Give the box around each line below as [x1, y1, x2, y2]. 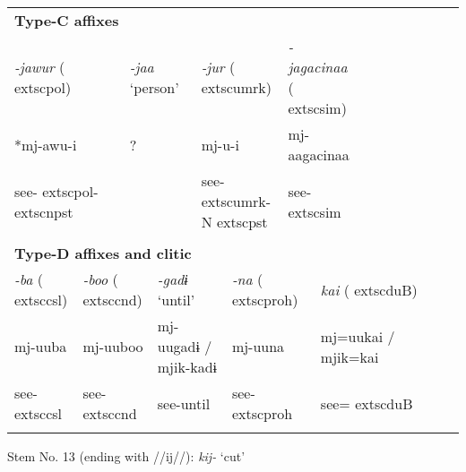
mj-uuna [231, 336, 285, 356]
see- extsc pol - [14, 180, 99, 202]
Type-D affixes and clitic [14, 243, 192, 263]
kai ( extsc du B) [320, 279, 418, 300]
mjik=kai [320, 346, 379, 367]
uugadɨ [157, 336, 200, 356]
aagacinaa [288, 144, 349, 165]
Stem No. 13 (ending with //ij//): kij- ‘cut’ [7, 447, 246, 465]
